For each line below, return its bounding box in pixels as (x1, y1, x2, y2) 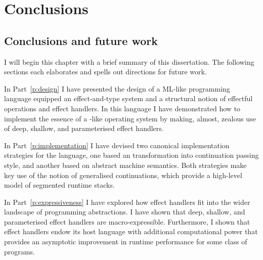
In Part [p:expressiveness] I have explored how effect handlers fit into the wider (4, 196, 250, 207)
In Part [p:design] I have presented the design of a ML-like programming (4, 83, 230, 94)
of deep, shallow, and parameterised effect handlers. (4, 123, 164, 134)
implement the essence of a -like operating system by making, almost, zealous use (4, 113, 256, 123)
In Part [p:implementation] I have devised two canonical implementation (4, 140, 230, 150)
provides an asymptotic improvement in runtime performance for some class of (4, 236, 247, 247)
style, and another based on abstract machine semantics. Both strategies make (4, 159, 247, 170)
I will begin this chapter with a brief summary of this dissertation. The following (4, 56, 254, 67)
